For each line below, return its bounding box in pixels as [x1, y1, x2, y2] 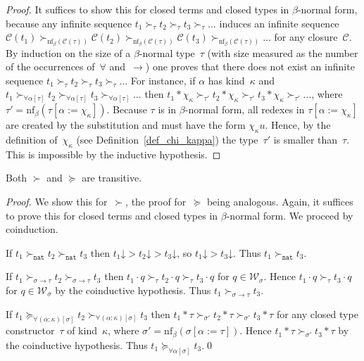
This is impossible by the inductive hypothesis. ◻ [6, 146, 221, 161]
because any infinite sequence [6, 15, 132, 30]
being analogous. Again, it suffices [206, 194, 353, 209]
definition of [6, 132, 58, 147]
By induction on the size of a [6, 45, 131, 60]
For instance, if [130, 72, 196, 87]
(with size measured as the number [207, 45, 358, 60]
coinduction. [6, 222, 58, 236]
